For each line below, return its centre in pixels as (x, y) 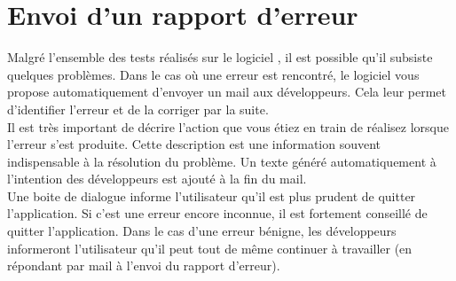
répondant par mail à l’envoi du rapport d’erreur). (144, 265)
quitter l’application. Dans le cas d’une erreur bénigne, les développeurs (202, 231)
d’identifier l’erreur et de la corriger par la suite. (138, 109)
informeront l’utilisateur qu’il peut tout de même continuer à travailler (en (210, 248)
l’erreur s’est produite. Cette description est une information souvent (194, 144)
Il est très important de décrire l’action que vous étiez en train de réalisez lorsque (228, 126)
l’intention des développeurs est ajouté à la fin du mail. (157, 179)
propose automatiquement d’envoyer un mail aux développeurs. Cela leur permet (227, 92)
